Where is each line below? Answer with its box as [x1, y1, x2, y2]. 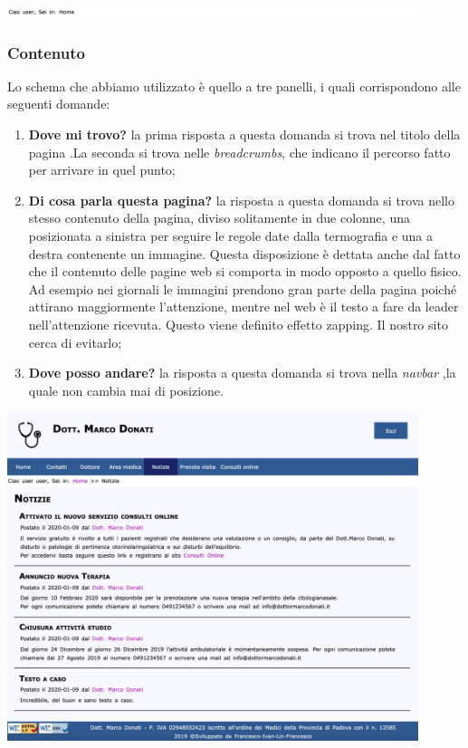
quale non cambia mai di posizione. [28, 380, 224, 399]
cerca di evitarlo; [28, 332, 122, 351]
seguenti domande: [7, 94, 110, 113]
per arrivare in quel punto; [28, 160, 176, 179]
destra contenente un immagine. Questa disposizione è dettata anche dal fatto [28, 244, 461, 263]
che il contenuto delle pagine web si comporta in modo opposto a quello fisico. [28, 262, 462, 281]
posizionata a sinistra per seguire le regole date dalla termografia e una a [28, 225, 433, 245]
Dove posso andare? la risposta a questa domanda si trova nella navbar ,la [28, 363, 456, 382]
